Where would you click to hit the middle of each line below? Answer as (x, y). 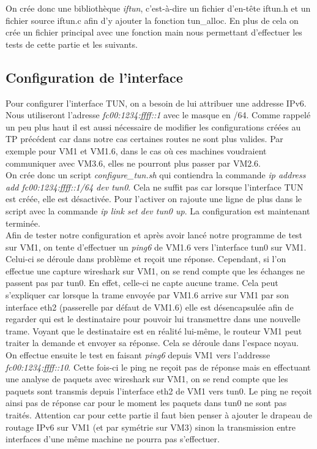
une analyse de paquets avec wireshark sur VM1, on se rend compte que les (147, 379)
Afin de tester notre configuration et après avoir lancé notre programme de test (154, 235)
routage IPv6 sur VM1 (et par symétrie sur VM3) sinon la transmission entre (151, 427)
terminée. (23, 223)
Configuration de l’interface (94, 77)
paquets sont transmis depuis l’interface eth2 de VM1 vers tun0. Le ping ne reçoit (159, 391)
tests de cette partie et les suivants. (72, 44)
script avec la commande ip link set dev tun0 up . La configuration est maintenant (158, 210)
